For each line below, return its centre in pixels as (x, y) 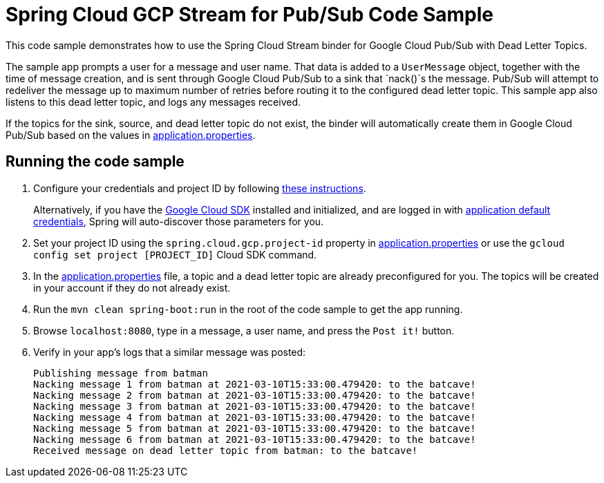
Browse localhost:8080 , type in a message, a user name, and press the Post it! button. (244, 330)
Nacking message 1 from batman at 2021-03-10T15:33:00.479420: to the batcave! (255, 384)
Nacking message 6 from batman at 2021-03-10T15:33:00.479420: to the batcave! (255, 439)
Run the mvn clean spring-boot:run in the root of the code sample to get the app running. (248, 309)
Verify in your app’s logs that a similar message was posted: (170, 352)
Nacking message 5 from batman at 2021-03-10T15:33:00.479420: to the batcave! (255, 428)
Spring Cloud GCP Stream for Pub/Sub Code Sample (250, 15)
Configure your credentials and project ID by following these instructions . (200, 188)
